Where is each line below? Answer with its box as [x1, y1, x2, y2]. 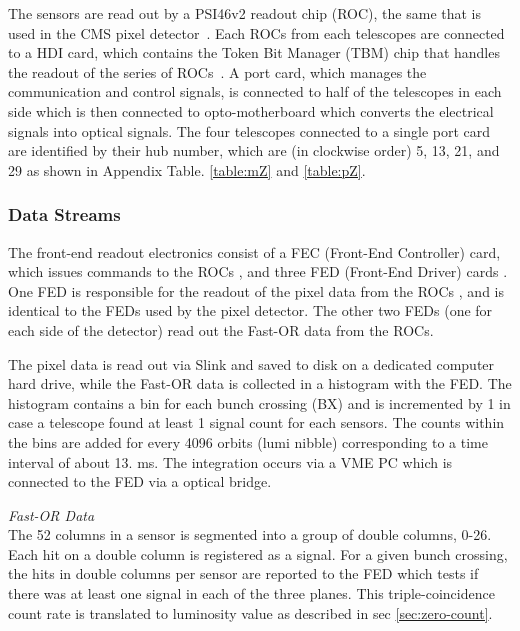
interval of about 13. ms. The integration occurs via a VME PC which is [8, 451, 453, 472]
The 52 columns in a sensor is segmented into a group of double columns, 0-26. [8, 524, 492, 545]
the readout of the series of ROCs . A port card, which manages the [8, 61, 427, 82]
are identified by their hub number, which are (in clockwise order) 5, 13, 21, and [8, 140, 500, 161]
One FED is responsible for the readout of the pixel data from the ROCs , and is [8, 280, 504, 301]
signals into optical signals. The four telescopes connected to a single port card [8, 120, 491, 141]
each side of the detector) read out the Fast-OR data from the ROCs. [8, 319, 434, 340]
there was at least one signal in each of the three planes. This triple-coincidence [8, 583, 495, 604]
